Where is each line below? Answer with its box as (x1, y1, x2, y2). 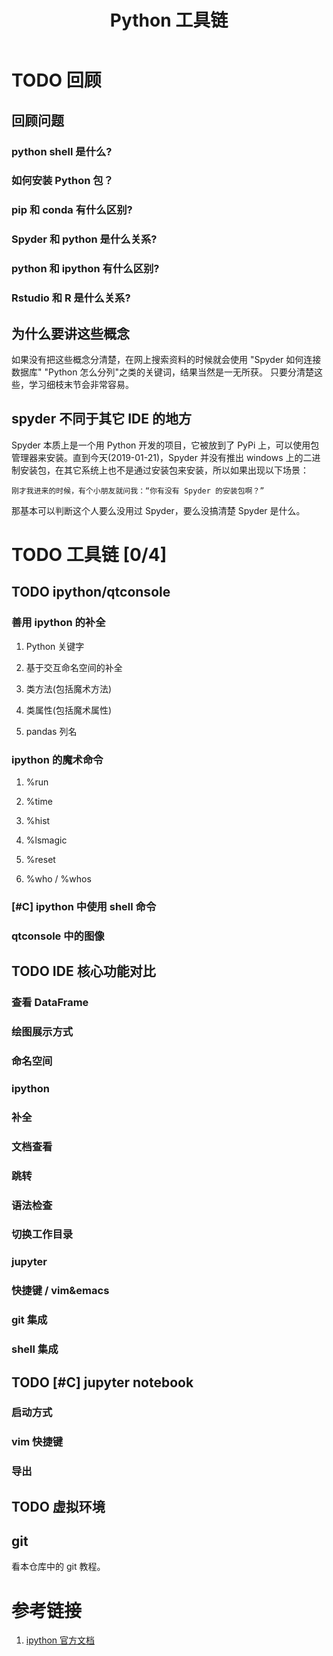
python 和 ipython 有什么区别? (11, 262, 160, 276)
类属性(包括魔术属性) (25, 704, 113, 716)
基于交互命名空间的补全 (25, 661, 123, 673)
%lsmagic (25, 834, 68, 846)
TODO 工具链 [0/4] (11, 543, 168, 566)
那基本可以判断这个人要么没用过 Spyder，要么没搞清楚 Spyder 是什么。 (11, 504, 306, 516)
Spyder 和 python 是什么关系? (11, 232, 158, 246)
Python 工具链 (109, 9, 229, 32)
